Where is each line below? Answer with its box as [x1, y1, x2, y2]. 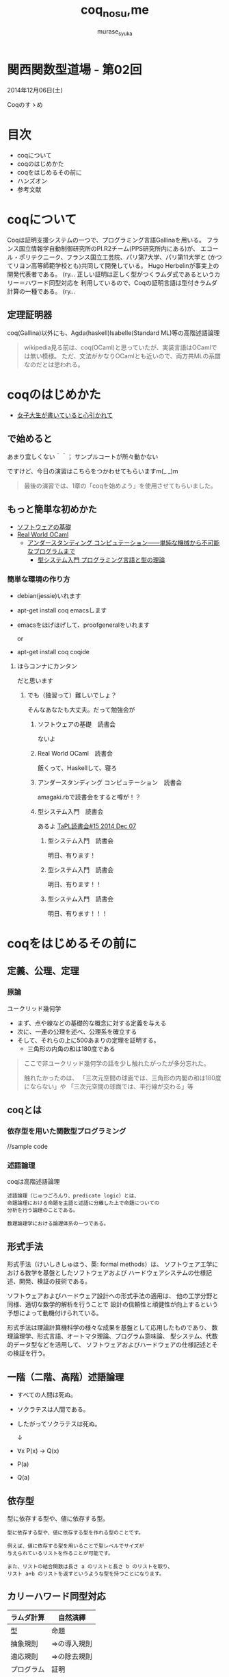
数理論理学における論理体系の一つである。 [7, 1220, 109, 1228]
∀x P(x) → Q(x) [16, 1447, 59, 1455]
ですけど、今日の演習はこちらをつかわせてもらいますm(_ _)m [7, 467, 179, 475]
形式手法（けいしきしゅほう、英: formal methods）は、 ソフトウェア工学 [7, 1260, 213, 1269]
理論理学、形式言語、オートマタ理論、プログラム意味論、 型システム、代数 [7, 1332, 219, 1341]
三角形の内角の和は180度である [27, 1044, 116, 1053]
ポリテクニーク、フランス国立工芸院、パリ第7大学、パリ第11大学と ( [18, 253, 211, 261]
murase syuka [97, 27, 133, 37]
